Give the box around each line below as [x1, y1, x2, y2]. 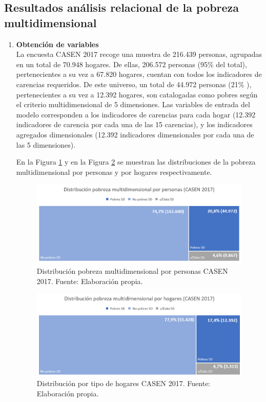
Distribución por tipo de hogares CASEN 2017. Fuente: [36, 378, 211, 389]
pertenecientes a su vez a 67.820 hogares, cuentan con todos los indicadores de [16, 69, 262, 79]
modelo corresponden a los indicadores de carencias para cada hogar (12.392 [16, 109, 256, 119]
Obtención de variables [16, 38, 99, 49]
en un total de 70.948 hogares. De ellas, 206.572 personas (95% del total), [16, 58, 247, 69]
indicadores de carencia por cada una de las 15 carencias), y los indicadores [16, 119, 253, 130]
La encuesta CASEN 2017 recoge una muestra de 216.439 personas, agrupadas [16, 49, 262, 59]
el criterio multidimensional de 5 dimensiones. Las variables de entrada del [16, 99, 250, 110]
